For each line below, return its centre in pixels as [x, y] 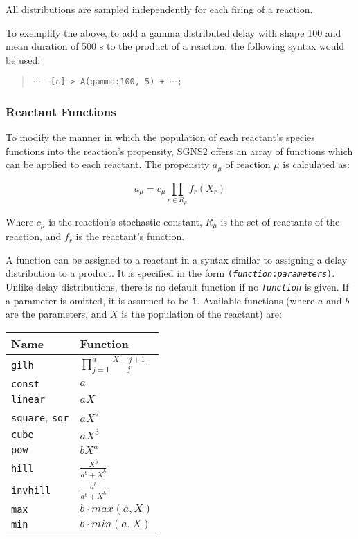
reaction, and [34, 236]
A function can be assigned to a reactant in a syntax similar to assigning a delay [177, 259]
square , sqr [40, 417]
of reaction [248, 164]
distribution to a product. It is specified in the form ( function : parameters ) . [170, 273]
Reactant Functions [61, 111]
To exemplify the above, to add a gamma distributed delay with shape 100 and [173, 32]
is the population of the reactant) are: [202, 314]
